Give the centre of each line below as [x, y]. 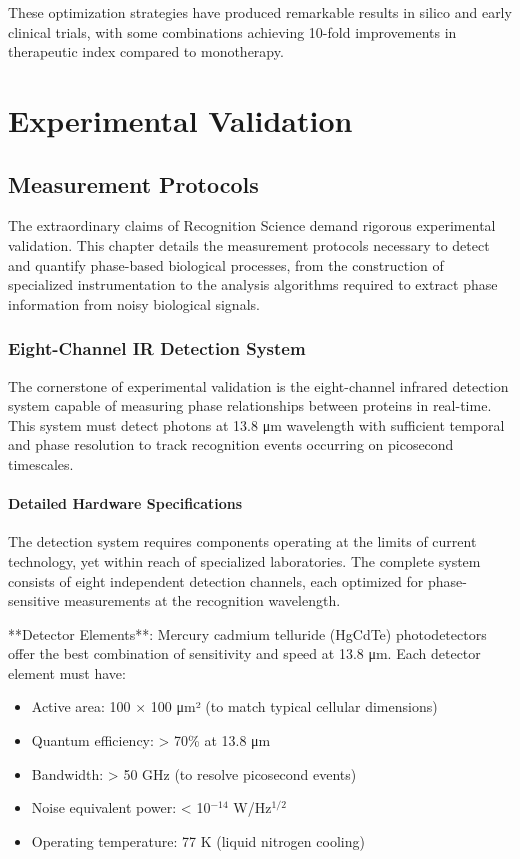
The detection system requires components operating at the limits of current [242, 541]
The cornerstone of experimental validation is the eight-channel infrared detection [258, 385]
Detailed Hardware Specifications [125, 503]
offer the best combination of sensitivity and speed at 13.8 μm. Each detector [244, 653]
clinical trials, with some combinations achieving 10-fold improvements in [232, 31]
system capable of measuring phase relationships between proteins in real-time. [250, 405]
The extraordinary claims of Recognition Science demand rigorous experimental [252, 225]
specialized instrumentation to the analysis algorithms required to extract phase [253, 284]
